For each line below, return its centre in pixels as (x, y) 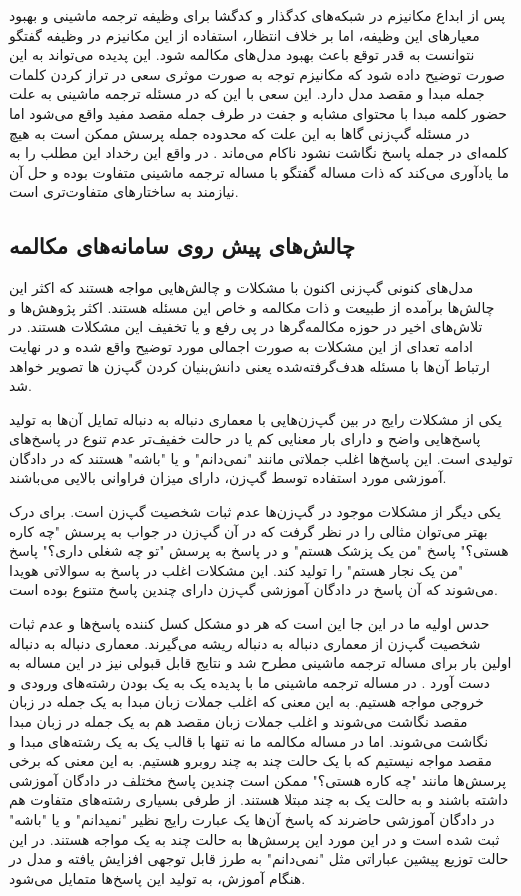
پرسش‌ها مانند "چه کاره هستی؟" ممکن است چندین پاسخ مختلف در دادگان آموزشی (258, 779)
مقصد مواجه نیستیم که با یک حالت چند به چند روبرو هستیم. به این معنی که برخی (250, 760)
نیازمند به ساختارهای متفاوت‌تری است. (124, 191)
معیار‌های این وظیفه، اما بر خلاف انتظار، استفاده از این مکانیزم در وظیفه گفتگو (244, 34)
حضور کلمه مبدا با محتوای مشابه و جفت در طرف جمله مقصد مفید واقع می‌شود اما (258, 112)
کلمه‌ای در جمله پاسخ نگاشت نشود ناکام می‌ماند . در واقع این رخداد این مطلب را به (259, 152)
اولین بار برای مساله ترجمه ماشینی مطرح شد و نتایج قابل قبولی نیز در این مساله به (260, 662)
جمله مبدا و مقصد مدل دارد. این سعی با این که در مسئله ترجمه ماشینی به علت (247, 93)
